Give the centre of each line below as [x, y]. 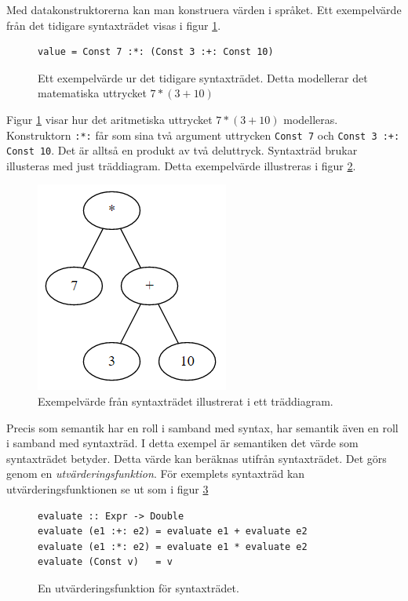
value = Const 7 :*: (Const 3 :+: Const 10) [156, 52]
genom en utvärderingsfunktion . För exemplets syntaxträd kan [156, 474]
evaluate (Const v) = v [105, 562]
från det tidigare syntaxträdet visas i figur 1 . [114, 25]
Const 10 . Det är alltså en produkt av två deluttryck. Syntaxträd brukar [182, 150]
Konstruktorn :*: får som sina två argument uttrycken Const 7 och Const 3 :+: [203, 135]
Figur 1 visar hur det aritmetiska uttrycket [109, 119]
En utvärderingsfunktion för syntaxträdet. [138, 588]
